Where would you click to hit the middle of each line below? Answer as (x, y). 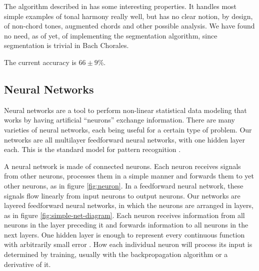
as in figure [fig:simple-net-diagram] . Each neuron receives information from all (124, 215)
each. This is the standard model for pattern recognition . (92, 149)
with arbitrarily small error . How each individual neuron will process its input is (128, 244)
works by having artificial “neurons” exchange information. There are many (120, 120)
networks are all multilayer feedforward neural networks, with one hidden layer (124, 139)
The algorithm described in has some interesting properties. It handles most (120, 6)
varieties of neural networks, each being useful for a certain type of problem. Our (128, 129)
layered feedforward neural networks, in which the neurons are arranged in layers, (129, 205)
